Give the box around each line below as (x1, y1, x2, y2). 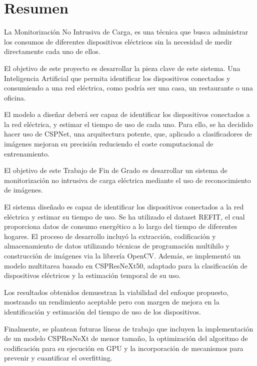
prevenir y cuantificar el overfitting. (4, 352, 112, 363)
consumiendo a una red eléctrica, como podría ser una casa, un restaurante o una (4, 82, 253, 93)
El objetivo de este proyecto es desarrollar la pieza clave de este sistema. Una (4, 62, 240, 73)
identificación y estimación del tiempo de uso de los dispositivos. (4, 306, 201, 316)
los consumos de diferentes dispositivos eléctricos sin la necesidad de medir (4, 36, 232, 46)
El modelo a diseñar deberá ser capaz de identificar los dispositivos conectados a (4, 109, 250, 119)
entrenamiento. (4, 148, 50, 158)
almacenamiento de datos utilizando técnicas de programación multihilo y (4, 240, 229, 251)
